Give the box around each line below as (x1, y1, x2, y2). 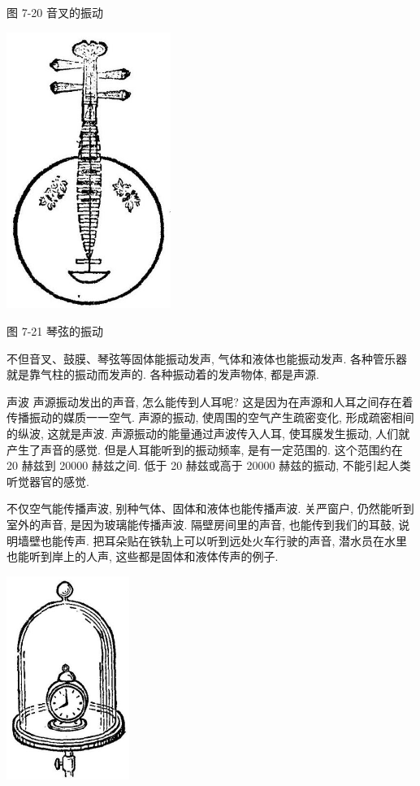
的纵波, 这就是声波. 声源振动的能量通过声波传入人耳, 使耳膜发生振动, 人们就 (6, 424, 410, 441)
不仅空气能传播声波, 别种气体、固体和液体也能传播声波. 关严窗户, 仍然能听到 (6, 500, 414, 517)
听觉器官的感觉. (6, 472, 89, 489)
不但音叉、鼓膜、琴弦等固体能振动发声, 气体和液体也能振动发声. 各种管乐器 (6, 350, 408, 367)
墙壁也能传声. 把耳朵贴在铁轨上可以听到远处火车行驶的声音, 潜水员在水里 (17, 532, 408, 549)
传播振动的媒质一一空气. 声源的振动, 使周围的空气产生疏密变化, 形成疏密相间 (6, 409, 414, 426)
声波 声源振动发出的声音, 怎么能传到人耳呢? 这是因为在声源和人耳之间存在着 (6, 393, 414, 410)
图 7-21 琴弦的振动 (6, 322, 103, 339)
